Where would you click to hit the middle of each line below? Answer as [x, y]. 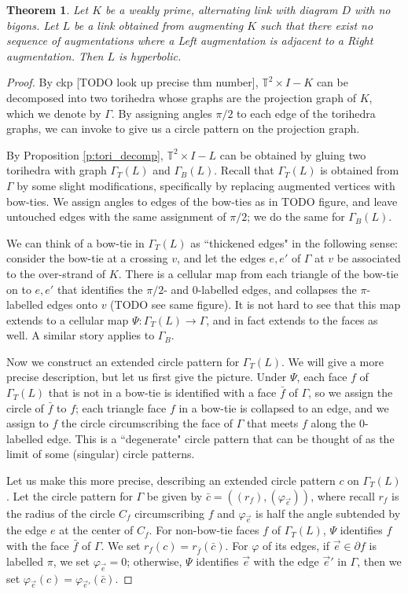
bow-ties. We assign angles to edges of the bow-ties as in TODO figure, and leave [202, 201]
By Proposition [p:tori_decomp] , [85, 154]
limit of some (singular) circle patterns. [101, 454]
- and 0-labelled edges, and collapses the [260, 289]
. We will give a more [332, 361]
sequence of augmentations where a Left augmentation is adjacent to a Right [190, 40]
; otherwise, [154, 561]
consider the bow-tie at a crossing [87, 258]
